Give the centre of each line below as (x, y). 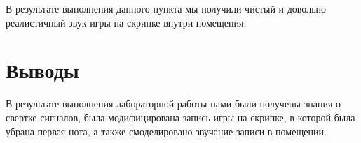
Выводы (42, 70)
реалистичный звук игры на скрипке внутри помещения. (126, 22)
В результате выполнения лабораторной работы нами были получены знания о (173, 104)
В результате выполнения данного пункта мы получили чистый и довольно (166, 8)
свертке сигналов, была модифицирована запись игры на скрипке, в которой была (180, 117)
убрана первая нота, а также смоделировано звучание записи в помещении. (166, 131)
